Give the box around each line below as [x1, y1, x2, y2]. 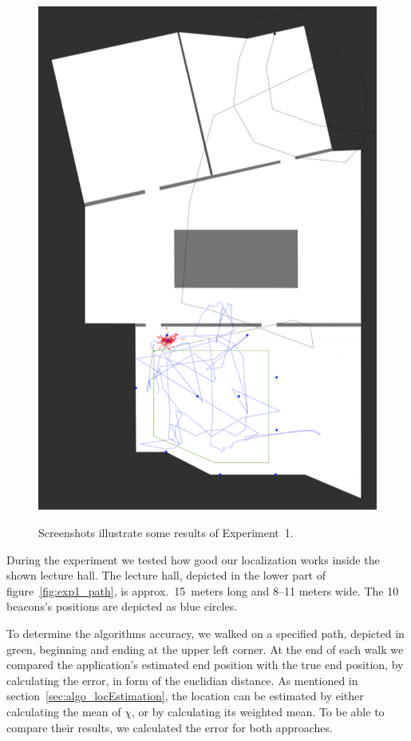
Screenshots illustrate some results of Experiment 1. [38, 524, 294, 541]
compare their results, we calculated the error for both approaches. [6, 719, 333, 735]
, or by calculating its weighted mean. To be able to [131, 703, 385, 719]
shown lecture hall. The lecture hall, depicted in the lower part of [6, 567, 326, 584]
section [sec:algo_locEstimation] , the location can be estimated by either [6, 687, 364, 704]
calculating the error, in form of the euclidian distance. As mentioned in [6, 671, 358, 688]
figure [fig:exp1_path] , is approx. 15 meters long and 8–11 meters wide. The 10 [6, 582, 399, 599]
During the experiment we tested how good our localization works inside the [6, 551, 380, 568]
